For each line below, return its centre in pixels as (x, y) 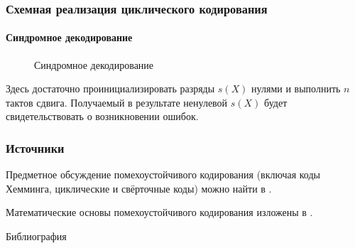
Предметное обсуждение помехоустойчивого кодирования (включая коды (163, 174)
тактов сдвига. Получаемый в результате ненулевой (117, 102)
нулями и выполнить (296, 88)
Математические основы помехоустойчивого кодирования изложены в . (159, 212)
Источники (35, 147)
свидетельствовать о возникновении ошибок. (102, 116)
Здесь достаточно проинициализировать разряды (110, 88)
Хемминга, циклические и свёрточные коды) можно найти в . (139, 188)
